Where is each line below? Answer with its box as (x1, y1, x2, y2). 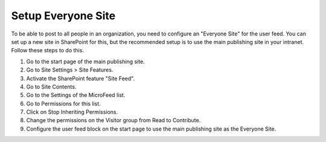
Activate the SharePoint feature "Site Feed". (26, 75, 135, 82)
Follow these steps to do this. (11, 47, 85, 54)
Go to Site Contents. (26, 83, 77, 90)
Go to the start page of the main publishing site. (26, 58, 145, 65)
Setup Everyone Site (11, 9, 116, 22)
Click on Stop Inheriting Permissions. (26, 108, 118, 116)
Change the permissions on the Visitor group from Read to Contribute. (26, 117, 201, 124)
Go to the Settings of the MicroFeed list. (26, 91, 126, 99)
